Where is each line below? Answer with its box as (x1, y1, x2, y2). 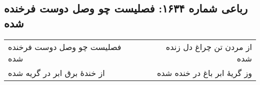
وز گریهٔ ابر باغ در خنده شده (156, 66, 252, 78)
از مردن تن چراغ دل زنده (165, 40, 252, 52)
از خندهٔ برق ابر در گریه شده (8, 66, 105, 78)
